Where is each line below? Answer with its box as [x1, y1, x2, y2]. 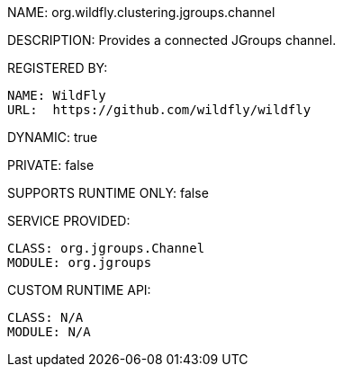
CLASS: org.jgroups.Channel [7, 241, 205, 255]
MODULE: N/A [7, 325, 91, 339]
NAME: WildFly [7, 88, 106, 102]
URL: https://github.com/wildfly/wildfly [7, 102, 311, 117]
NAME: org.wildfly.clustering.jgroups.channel [7, 4, 275, 20]
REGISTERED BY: [7, 60, 108, 76]
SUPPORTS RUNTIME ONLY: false [7, 185, 209, 200]
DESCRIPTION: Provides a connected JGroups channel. [7, 32, 337, 48]
